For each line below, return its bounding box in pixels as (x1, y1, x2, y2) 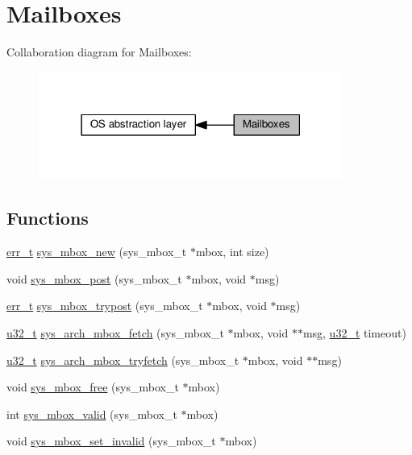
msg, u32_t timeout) (302, 324, 406, 341)
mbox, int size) (195, 243, 269, 260)
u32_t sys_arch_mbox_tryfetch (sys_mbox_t (6, 351, 239, 368)
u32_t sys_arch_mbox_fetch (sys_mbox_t (6, 324, 224, 341)
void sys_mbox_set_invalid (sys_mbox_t (6, 432, 216, 449)
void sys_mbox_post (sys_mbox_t (6, 270, 182, 287)
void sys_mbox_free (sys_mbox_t (6, 378, 179, 395)
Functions (6, 205, 89, 230)
